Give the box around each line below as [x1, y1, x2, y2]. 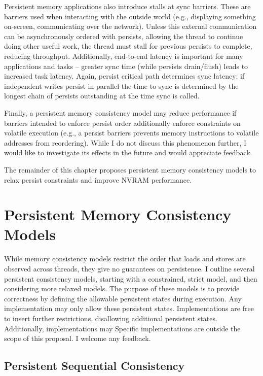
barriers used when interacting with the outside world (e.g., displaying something [4, 11, 256, 21]
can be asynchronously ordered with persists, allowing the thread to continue [4, 30, 243, 41]
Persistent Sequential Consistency [4, 358, 185, 373]
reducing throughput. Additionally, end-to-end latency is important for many [4, 50, 243, 61]
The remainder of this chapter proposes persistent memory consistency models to [4, 164, 256, 175]
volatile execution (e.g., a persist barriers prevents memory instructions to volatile [4, 127, 259, 138]
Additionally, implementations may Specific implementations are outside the [4, 323, 241, 333]
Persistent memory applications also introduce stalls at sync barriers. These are [4, 1, 251, 11]
